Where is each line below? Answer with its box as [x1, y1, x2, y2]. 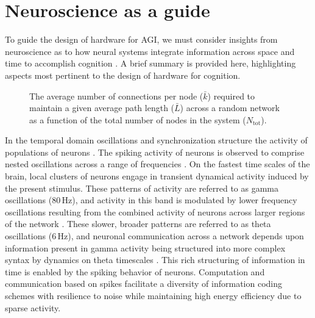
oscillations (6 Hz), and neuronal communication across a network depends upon [5, 229, 304, 242]
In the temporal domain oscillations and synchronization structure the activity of [5, 134, 308, 146]
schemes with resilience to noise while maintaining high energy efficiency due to [5, 289, 302, 302]
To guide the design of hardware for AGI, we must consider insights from [5, 33, 278, 46]
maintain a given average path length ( [29, 101, 175, 114]
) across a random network [180, 101, 280, 114]
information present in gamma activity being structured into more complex [5, 241, 286, 254]
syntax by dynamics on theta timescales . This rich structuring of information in [5, 253, 305, 266]
